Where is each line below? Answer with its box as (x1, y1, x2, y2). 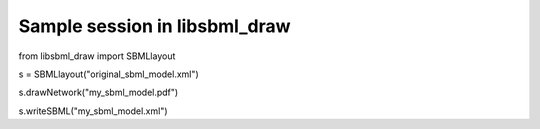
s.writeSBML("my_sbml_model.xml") (18, 105, 169, 117)
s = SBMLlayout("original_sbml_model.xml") (18, 68, 199, 80)
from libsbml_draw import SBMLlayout (18, 50, 176, 62)
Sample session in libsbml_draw (18, 15, 291, 37)
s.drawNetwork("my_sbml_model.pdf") (18, 86, 179, 99)
